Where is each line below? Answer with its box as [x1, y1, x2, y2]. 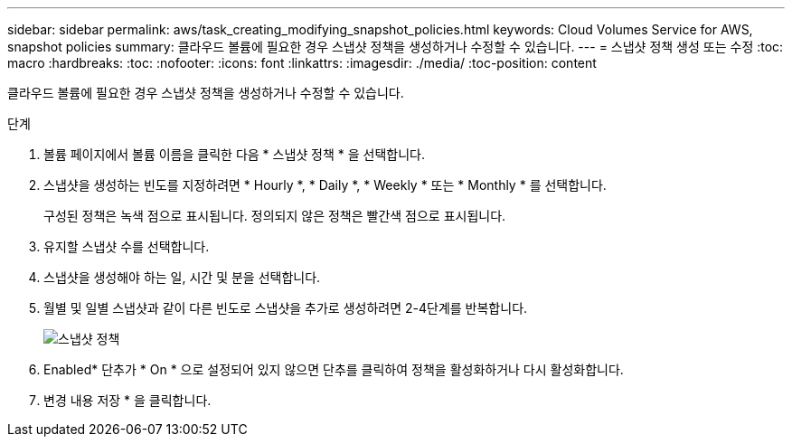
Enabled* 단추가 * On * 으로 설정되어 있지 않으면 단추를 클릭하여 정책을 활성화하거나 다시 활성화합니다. [43, 362, 624, 377]
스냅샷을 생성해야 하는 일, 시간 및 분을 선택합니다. [43, 269, 321, 285]
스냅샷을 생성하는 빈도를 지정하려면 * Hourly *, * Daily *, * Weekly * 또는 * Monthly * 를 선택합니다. [43, 177, 607, 193]
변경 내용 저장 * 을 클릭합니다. [43, 392, 212, 408]
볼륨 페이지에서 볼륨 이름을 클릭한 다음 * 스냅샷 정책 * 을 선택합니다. [43, 146, 426, 162]
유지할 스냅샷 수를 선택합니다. [43, 239, 210, 254]
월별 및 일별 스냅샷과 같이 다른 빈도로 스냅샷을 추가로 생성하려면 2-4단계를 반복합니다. [43, 300, 528, 316]
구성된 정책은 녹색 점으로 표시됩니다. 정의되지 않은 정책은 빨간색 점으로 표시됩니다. [43, 208, 506, 223]
